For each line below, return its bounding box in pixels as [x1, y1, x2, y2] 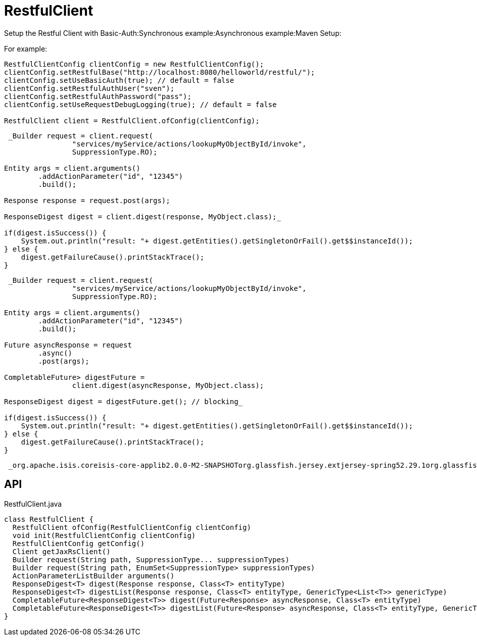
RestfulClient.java [4, 499, 62, 508]
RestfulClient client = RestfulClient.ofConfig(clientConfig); [4, 116, 260, 125]
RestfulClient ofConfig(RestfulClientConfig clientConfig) [12, 523, 251, 531]
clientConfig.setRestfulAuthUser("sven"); [4, 84, 175, 92]
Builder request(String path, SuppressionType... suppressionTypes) [12, 555, 290, 564]
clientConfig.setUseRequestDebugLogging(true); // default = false [4, 100, 277, 109]
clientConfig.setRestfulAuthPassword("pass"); [4, 92, 192, 101]
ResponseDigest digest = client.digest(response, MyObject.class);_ [4, 212, 281, 221]
